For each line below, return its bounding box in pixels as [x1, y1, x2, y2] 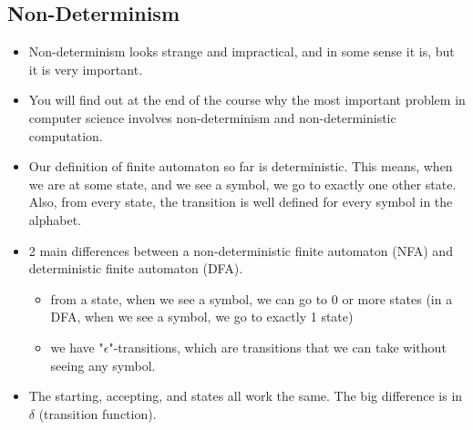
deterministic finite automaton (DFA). [28, 259, 243, 278]
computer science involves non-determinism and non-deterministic [28, 107, 396, 127]
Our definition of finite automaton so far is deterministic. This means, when [28, 157, 453, 176]
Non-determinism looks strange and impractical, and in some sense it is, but [28, 42, 455, 61]
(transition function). [38, 404, 157, 423]
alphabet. [28, 210, 81, 229]
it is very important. [28, 59, 143, 78]
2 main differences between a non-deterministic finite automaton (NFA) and [28, 241, 453, 260]
